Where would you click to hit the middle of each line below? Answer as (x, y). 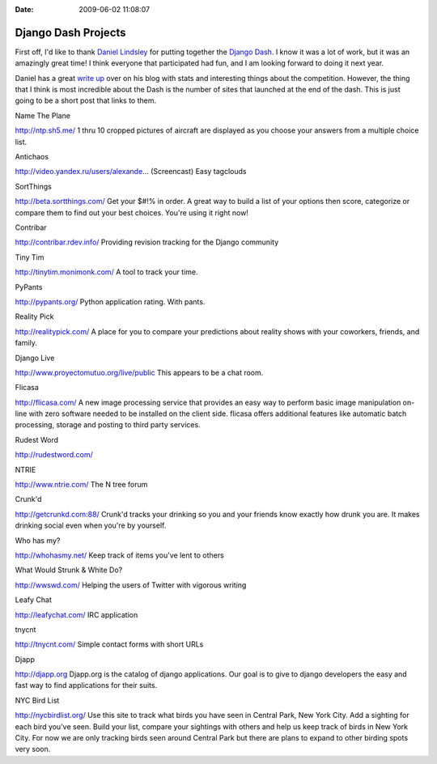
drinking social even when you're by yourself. (91, 525)
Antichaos (32, 157)
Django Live (35, 358)
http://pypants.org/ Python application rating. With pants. (110, 301)
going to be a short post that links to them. (86, 100)
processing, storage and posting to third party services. (108, 425)
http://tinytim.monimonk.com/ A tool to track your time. (106, 272)
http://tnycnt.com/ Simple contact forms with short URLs (109, 644)
